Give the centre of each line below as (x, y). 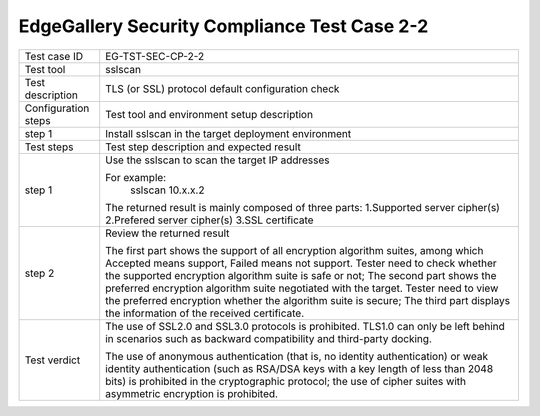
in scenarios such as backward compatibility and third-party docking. (268, 338)
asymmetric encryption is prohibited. (192, 393)
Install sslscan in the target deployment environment (228, 133)
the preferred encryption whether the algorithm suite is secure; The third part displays (307, 300)
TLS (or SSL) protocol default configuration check (222, 88)
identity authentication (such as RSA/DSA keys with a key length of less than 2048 (299, 368)
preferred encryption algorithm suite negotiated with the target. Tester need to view (302, 288)
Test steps (49, 147)
